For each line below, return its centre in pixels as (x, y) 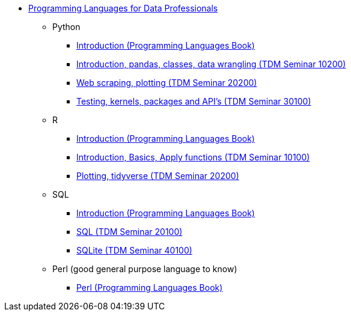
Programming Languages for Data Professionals (123, 8)
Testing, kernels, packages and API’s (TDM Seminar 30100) (194, 101)
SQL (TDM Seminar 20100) (130, 232)
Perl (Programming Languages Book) (150, 287)
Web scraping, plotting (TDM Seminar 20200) (167, 83)
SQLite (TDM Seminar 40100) (134, 250)
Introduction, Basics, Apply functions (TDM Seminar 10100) (193, 157)
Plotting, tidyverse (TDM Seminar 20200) (158, 176)
